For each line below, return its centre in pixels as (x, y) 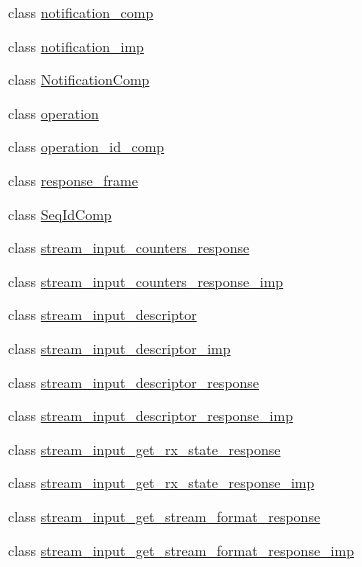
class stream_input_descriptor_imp (119, 347)
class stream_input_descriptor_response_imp (150, 415)
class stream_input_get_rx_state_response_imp (161, 482)
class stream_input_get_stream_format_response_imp (181, 549)
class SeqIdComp (60, 213)
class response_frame (73, 179)
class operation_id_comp (86, 146)
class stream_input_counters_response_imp (146, 280)
